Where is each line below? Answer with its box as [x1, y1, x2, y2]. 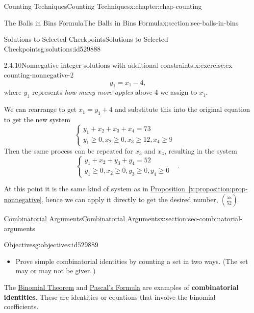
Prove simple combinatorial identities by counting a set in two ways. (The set [15, 256, 248, 266]
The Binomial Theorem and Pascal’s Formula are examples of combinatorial [4, 282, 239, 292]
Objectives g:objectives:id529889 [4, 239, 99, 250]
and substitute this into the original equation [115, 104, 250, 114]
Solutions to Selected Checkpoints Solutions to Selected [4, 34, 168, 44]
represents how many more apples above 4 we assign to [32, 87, 197, 97]
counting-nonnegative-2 [4, 69, 74, 79]
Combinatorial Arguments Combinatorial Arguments [4, 213, 160, 224]
